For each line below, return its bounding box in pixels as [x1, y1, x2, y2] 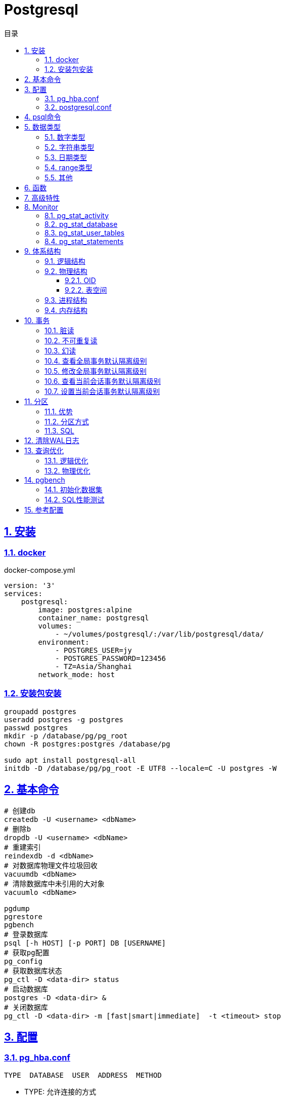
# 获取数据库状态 [4, 966, 62, 975]
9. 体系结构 [24, 246, 61, 255]
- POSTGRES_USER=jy [55, 646, 132, 654]
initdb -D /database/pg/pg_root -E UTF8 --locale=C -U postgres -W [4, 764, 277, 772]
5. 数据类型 [24, 122, 61, 131]
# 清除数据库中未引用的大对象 [4, 879, 105, 888]
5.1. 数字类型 [44, 132, 85, 141]
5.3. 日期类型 [44, 152, 87, 162]
